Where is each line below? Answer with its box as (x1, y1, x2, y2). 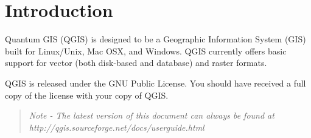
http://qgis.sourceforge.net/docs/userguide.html (29, 120, 204, 133)
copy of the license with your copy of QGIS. (5, 88, 169, 101)
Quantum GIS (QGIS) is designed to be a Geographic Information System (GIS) (5, 33, 306, 45)
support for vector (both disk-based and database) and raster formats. (5, 56, 267, 69)
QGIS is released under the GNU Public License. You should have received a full (5, 76, 306, 89)
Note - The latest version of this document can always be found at (29, 109, 274, 122)
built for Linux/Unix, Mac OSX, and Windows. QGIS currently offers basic (5, 44, 287, 57)
